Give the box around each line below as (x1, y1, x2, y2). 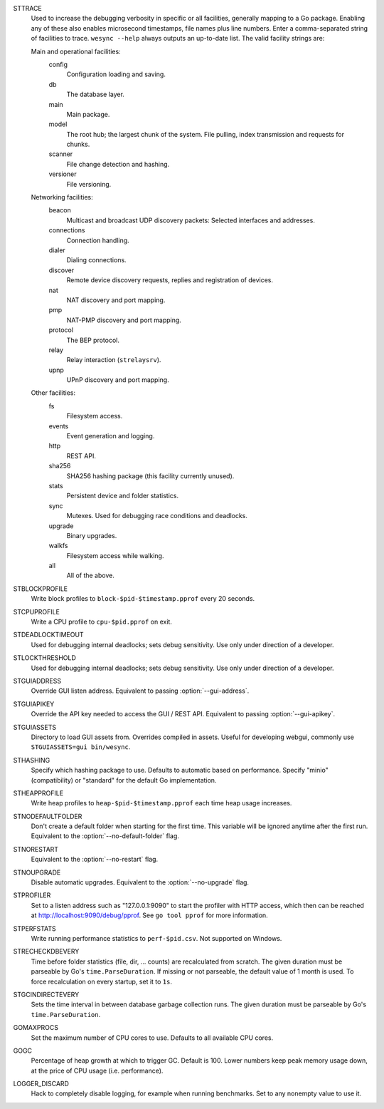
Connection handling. (66, 236, 129, 244)
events (48, 421, 69, 430)
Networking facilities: (31, 193, 94, 202)
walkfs (48, 542, 68, 550)
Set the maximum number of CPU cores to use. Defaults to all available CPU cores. (31, 1033, 274, 1042)
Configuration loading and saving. (66, 70, 166, 78)
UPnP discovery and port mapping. (66, 376, 170, 384)
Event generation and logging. (66, 432, 155, 440)
